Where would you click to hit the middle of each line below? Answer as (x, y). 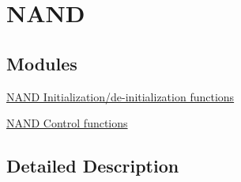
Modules (42, 63)
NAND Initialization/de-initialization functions (120, 96)
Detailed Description (93, 166)
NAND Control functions (67, 123)
